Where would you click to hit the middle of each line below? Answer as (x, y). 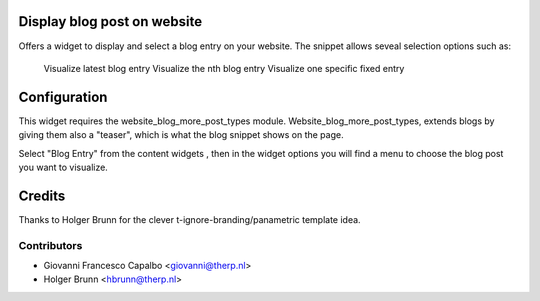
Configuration (63, 96)
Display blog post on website (110, 21)
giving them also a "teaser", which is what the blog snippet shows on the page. (181, 135)
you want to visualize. (63, 167)
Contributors (50, 245)
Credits (42, 195)
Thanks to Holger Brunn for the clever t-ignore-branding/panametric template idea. (189, 219)
